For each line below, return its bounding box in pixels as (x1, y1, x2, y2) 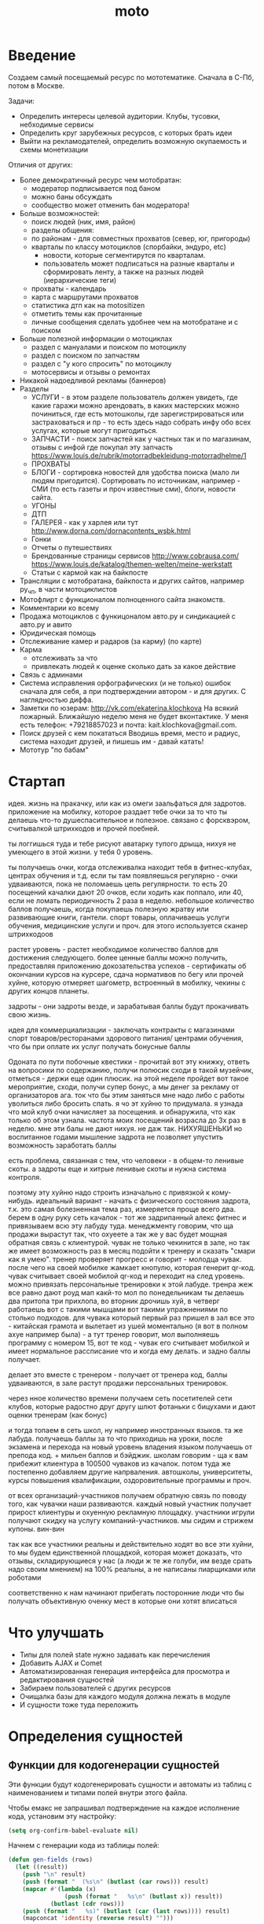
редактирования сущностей (19, 1675, 115, 1684)
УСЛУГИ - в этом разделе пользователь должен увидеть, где (31, 392, 238, 402)
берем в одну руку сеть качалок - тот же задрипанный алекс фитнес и (8, 1213, 247, 1222)
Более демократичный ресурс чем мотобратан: (19, 175, 182, 185)
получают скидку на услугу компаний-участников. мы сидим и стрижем (8, 1515, 254, 1525)
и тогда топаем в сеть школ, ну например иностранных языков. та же (8, 1425, 244, 1434)
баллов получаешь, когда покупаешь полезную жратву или (8, 904, 210, 913)
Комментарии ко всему (19, 603, 100, 612)
